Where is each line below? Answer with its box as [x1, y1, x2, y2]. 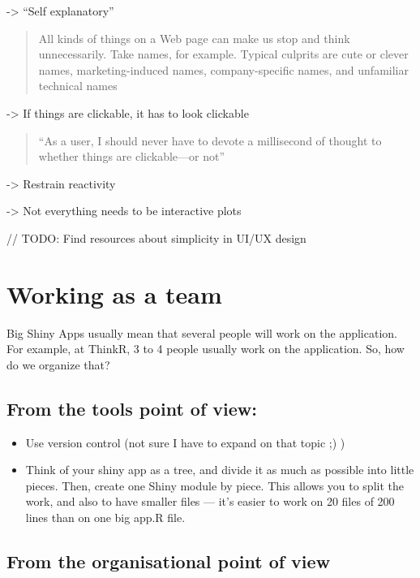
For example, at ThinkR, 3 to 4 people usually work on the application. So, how [6, 340, 405, 357]
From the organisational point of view [6, 549, 331, 573]
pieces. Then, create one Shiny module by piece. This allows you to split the [25, 477, 404, 494]
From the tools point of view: [6, 395, 257, 421]
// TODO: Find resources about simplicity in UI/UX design [6, 229, 306, 246]
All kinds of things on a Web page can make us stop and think [38, 29, 350, 46]
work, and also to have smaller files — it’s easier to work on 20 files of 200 [25, 493, 395, 510]
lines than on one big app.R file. [25, 509, 186, 526]
